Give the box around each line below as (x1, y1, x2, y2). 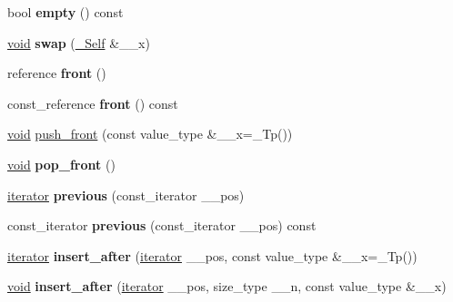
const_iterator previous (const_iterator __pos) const (7, 216, 317, 235)
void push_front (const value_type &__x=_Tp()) (7, 124, 293, 143)
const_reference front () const (7, 93, 178, 112)
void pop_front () (7, 154, 116, 173)
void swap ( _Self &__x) (7, 33, 150, 52)
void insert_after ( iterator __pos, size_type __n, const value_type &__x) (7, 277, 447, 296)
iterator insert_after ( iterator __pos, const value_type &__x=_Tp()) (7, 246, 418, 265)
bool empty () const (7, 3, 124, 21)
